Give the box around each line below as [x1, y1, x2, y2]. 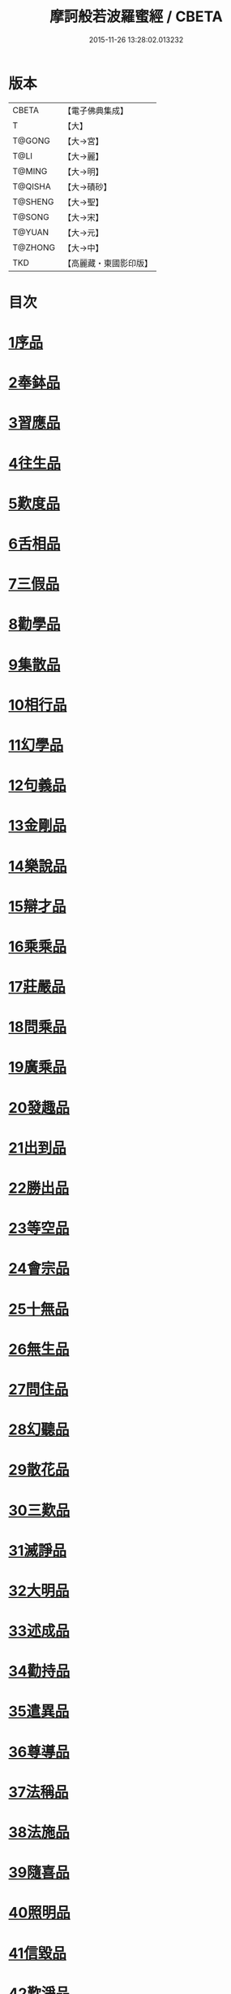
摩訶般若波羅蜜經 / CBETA [49, 7, 223, 26]
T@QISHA [12, 181, 51, 192]
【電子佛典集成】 [62, 105, 128, 116]
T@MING [12, 165, 48, 177]
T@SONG [12, 211, 50, 222]
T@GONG [12, 135, 50, 146]
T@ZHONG [12, 242, 55, 253]
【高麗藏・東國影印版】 [62, 257, 152, 268]
